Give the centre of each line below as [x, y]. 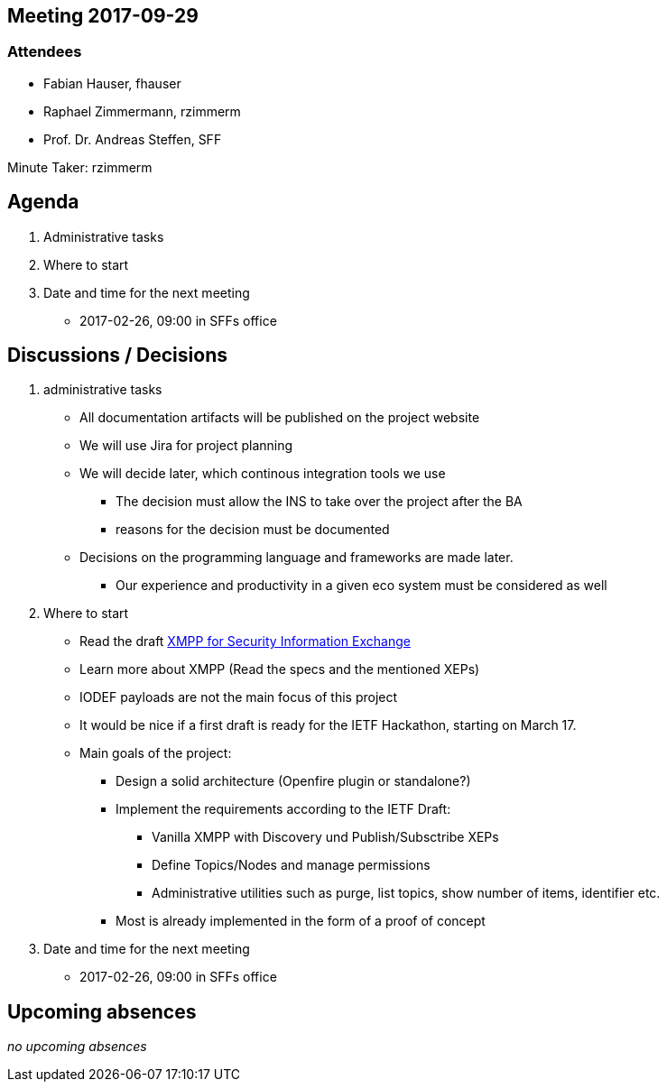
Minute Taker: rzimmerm [80, 167]
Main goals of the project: [156, 753]
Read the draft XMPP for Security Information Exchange [245, 641]
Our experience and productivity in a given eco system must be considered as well [361, 586]
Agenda [43, 202]
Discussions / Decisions [117, 355]
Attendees [45, 52]
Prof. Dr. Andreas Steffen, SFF [133, 139]
